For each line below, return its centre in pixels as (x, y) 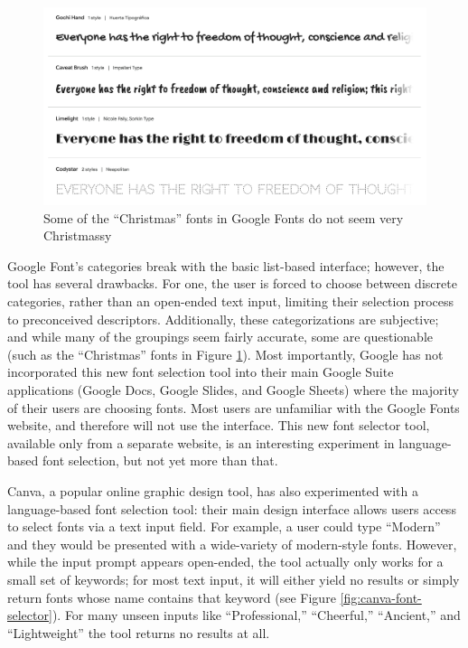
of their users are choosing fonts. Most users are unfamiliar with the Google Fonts (234, 407)
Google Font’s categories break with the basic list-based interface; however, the (226, 265)
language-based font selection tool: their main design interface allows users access (232, 508)
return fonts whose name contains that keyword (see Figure (172, 597)
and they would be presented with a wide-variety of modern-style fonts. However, (232, 544)
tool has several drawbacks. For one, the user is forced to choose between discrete (232, 283)
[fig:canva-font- (381, 597)
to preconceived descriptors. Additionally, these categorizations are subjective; (223, 319)
